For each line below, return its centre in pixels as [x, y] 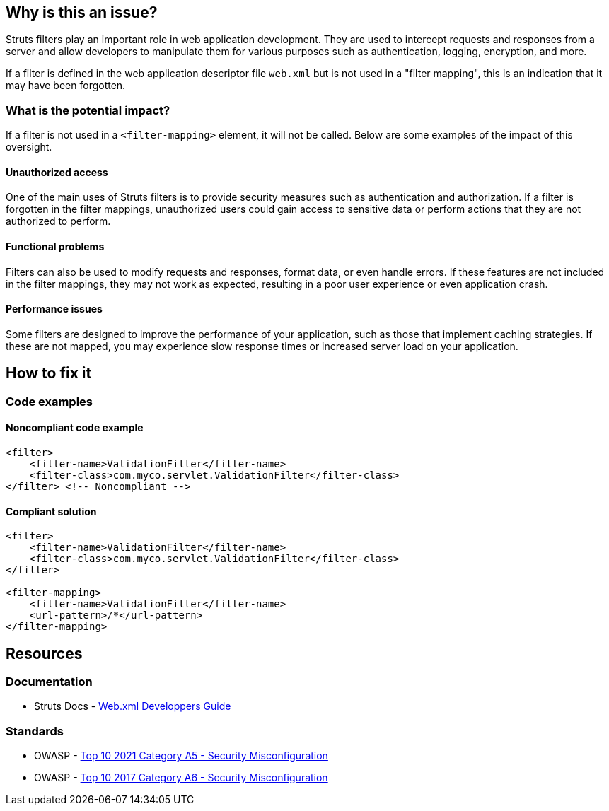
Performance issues [54, 309]
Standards [35, 731]
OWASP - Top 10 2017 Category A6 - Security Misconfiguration [181, 778]
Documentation [49, 681]
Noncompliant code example [75, 428]
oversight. [29, 147]
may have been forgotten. [66, 86]
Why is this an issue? [82, 12]
